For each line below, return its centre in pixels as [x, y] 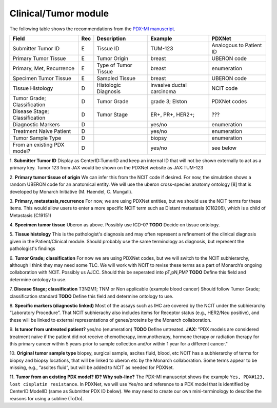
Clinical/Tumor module [59, 13]
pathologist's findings [33, 248]
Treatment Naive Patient [42, 131]
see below [224, 148]
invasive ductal [169, 85]
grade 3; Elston [169, 101]
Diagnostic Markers [36, 124]
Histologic [109, 85]
